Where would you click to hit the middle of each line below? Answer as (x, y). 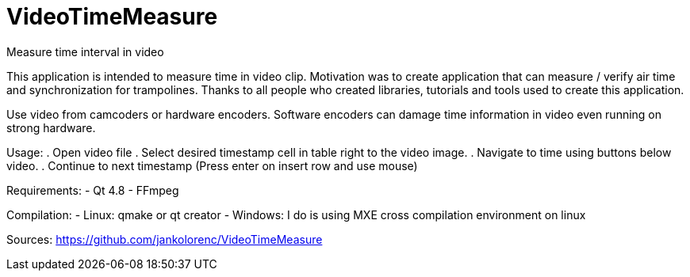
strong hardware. (51, 127)
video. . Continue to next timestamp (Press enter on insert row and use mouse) (212, 165)
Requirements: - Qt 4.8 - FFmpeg (93, 190)
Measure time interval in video (85, 51)
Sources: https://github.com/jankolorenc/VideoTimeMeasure (165, 239)
